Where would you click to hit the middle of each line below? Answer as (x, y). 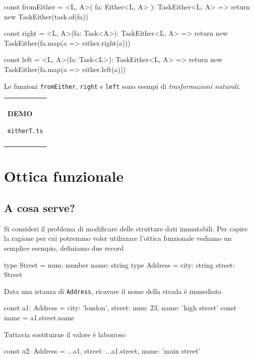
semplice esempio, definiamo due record (64, 248)
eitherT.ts (25, 131)
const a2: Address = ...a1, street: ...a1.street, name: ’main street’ (102, 351)
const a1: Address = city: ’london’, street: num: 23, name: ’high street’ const (120, 308)
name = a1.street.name (39, 318)
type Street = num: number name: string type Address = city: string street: (119, 264)
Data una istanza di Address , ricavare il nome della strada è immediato (113, 291)
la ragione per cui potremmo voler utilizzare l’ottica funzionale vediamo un (118, 238)
